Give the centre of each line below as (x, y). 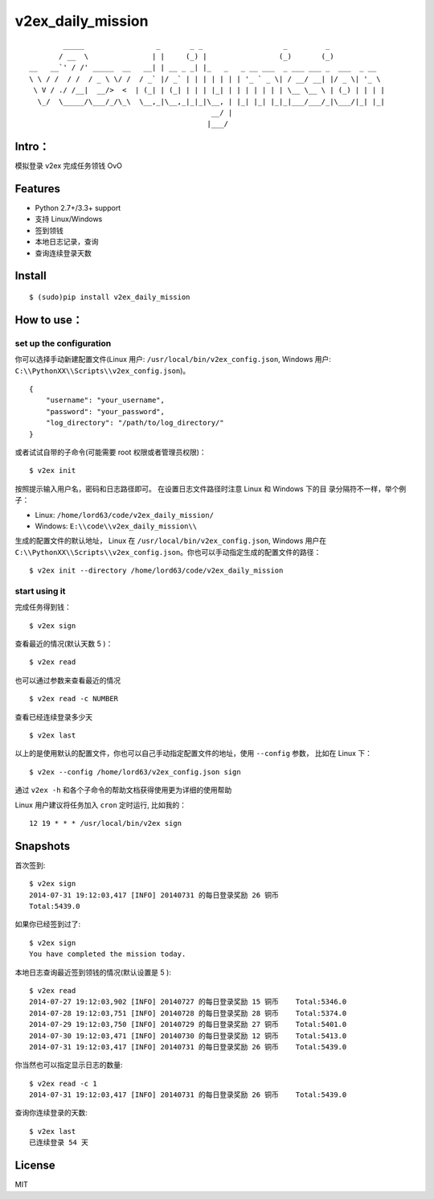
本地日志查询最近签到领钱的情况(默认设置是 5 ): (93, 972)
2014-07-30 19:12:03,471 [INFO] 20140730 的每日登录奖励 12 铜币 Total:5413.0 (188, 1036)
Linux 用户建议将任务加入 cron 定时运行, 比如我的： (101, 805)
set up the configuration (63, 343)
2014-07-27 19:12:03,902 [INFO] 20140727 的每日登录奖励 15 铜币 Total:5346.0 (188, 1002)
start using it (40, 591)
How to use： (49, 320)
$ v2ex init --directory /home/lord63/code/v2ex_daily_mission (156, 571)
